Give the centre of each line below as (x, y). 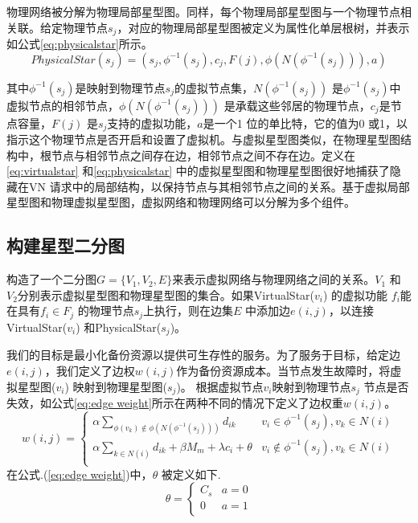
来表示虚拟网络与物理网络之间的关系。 (274, 279)
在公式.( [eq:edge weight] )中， (80, 474)
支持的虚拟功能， (152, 123)
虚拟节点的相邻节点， (63, 105)
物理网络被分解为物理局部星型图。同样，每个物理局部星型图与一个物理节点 (203, 11)
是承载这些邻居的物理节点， (297, 105)
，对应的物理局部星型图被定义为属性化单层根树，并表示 (263, 27)
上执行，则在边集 (189, 311)
